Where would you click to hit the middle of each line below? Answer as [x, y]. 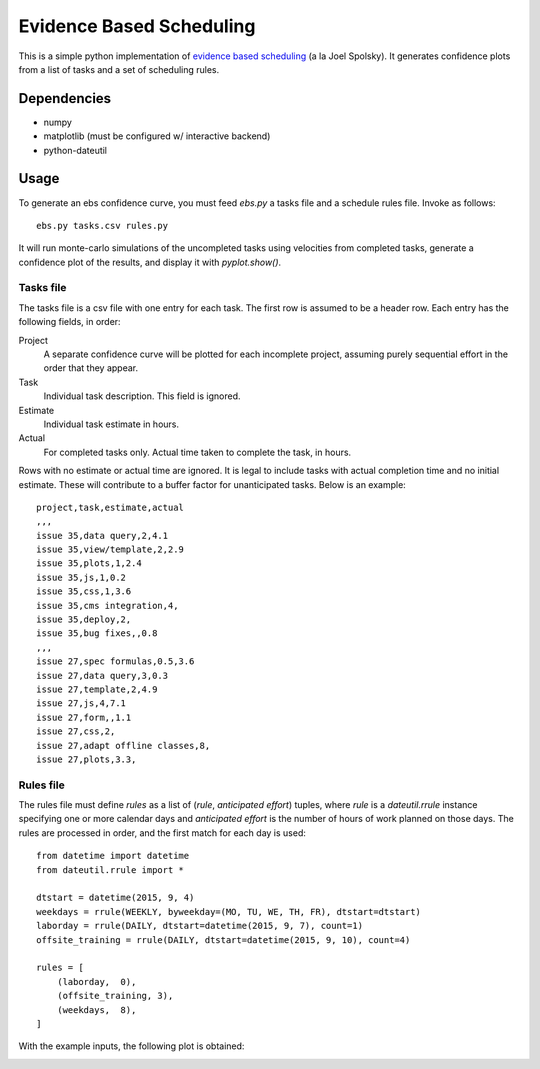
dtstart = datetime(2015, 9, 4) [115, 898]
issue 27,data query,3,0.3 [102, 675]
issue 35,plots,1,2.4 [89, 563]
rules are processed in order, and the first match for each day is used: [162, 832]
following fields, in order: [69, 322]
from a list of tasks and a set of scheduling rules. [119, 69]
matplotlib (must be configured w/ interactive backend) [157, 136]
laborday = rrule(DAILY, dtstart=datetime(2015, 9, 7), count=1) [200, 926]
